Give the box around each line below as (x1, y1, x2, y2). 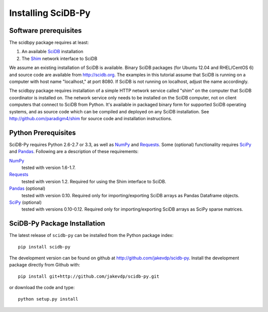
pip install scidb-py (18, 244, 70, 249)
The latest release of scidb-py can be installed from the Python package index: (9, 233, 174, 238)
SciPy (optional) (9, 199, 42, 205)
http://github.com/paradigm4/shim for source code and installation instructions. (9, 115, 172, 121)
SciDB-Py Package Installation (9, 219, 105, 228)
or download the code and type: (9, 285, 75, 291)
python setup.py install (18, 296, 78, 302)
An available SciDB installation (21, 49, 84, 55)
